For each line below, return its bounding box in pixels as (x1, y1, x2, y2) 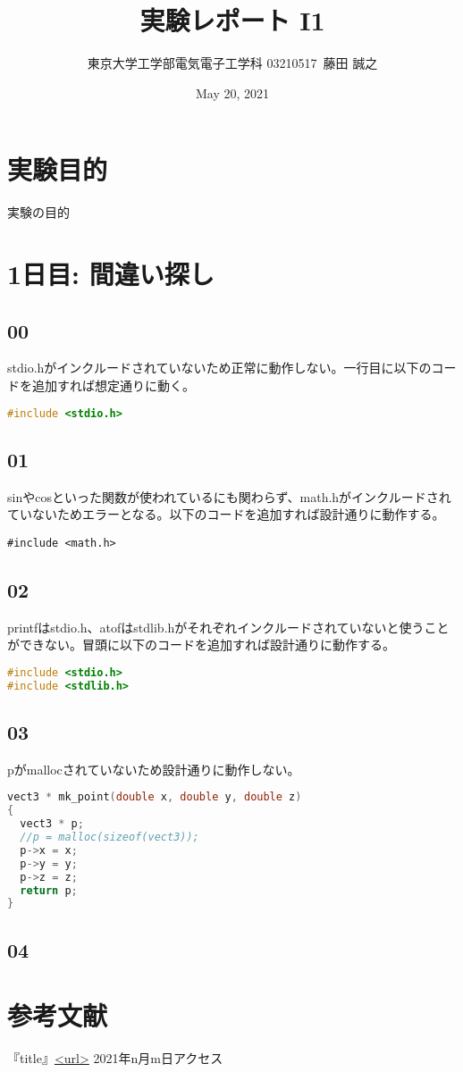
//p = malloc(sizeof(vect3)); (20, 831, 199, 844)
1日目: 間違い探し (7, 255, 215, 292)
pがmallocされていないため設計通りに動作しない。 (7, 759, 300, 778)
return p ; (20, 884, 78, 897)
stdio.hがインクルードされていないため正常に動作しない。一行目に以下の (7, 358, 432, 377)
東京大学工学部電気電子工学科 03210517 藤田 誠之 (87, 54, 378, 72)
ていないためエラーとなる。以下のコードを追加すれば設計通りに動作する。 (7, 505, 445, 523)
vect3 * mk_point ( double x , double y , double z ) (7, 791, 302, 804)
